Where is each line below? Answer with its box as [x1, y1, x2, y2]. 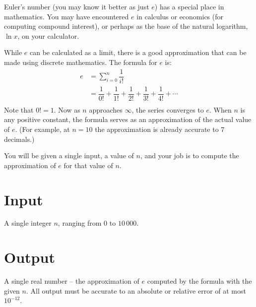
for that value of [64, 160, 113, 170]
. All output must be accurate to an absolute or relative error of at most [26, 285, 246, 296]
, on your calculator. [17, 30, 79, 41]
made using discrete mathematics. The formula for [4, 57, 157, 67]
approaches [89, 104, 123, 115]
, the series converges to [131, 104, 204, 115]
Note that [4, 104, 34, 115]
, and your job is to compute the [140, 150, 239, 161]
